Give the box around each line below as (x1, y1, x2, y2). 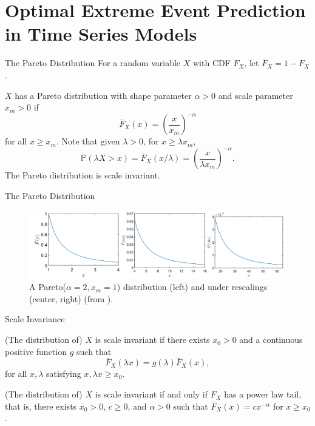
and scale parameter (218, 89, 293, 101)
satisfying (46, 367, 81, 380)
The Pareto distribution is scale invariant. (5, 169, 160, 181)
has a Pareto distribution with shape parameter (15, 89, 192, 101)
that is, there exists (5, 399, 77, 412)
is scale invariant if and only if (95, 388, 208, 401)
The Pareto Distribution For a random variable (5, 56, 181, 69)
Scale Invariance (5, 313, 65, 325)
